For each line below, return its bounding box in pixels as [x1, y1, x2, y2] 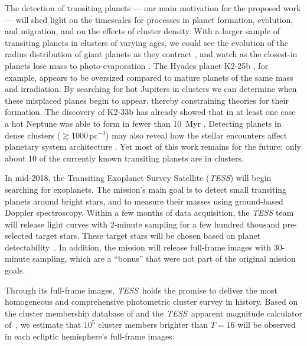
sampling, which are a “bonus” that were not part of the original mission [32, 252, 296, 265]
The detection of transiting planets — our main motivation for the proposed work [5, 2, 301, 14]
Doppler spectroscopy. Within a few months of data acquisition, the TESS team [5, 206, 294, 219]
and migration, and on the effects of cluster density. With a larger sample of [5, 25, 280, 37]
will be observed [237, 318, 296, 331]
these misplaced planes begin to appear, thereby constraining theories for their [5, 94, 289, 106]
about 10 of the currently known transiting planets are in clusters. [5, 151, 244, 164]
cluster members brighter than [98, 318, 208, 331]
